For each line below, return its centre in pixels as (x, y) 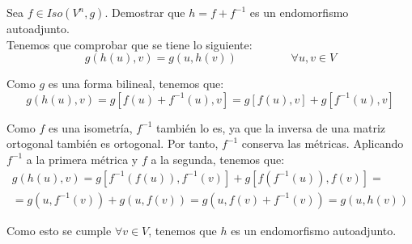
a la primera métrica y (82, 159)
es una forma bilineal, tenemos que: (136, 84)
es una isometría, (90, 127)
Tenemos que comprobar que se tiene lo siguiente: (130, 44)
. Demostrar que (145, 12)
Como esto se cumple (59, 230)
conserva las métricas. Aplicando (323, 143)
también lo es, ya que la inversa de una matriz (271, 127)
